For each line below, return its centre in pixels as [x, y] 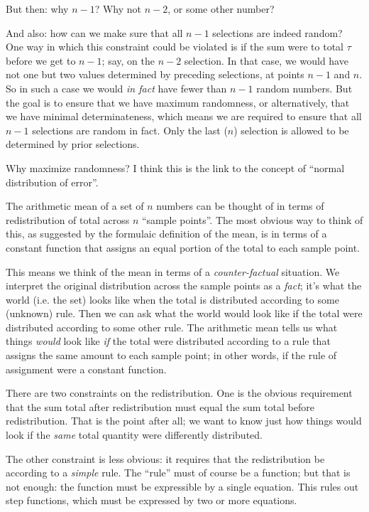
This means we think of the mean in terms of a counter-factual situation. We [173, 271]
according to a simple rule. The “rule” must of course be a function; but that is [178, 473]
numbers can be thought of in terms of [240, 206]
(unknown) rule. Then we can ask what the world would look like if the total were [184, 313]
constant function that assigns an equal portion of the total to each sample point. [183, 247]
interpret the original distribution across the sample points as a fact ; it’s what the [184, 286]
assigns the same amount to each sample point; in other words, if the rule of [171, 355]
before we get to [41, 60]
